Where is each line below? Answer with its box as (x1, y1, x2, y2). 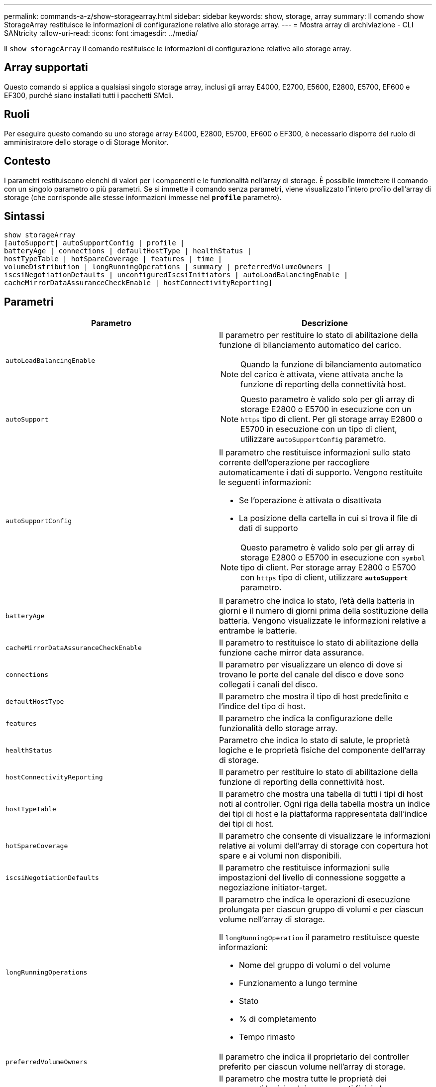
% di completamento (239, 1014, 317, 1024)
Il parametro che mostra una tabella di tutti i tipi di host (219, 789, 423, 799)
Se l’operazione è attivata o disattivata (239, 495, 382, 506)
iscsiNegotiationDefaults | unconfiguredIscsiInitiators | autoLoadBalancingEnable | (4, 271, 348, 279)
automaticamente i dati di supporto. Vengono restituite (219, 467, 423, 478)
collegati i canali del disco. (219, 679, 318, 690)
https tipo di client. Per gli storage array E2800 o (240, 414, 423, 425)
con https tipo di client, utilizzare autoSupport (240, 572, 408, 583)
